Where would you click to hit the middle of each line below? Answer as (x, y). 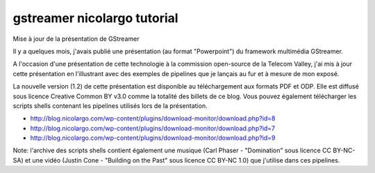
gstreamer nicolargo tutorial (95, 18)
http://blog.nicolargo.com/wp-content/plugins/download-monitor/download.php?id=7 (153, 128)
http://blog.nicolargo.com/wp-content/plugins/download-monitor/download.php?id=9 (153, 138)
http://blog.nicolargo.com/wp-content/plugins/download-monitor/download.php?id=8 (153, 118)
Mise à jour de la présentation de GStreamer (76, 39)
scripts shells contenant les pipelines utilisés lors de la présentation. (110, 106)
